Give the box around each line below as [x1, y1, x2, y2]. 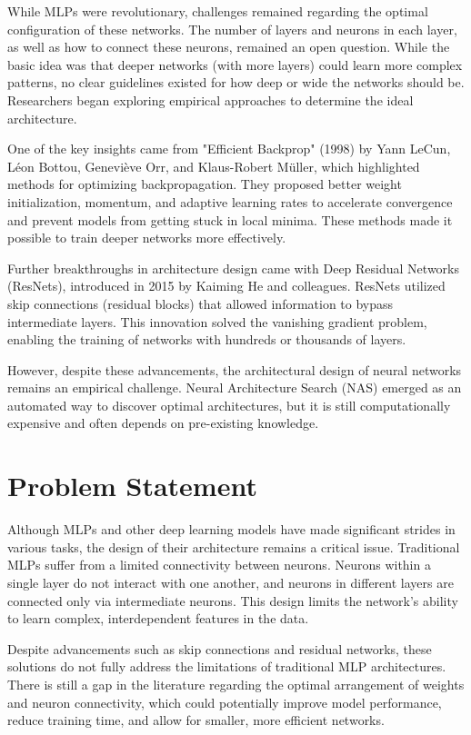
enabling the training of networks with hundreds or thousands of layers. [7, 330, 406, 349]
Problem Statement [7, 467, 257, 504]
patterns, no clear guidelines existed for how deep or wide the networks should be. [7, 73, 465, 92]
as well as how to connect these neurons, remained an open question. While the [7, 37, 450, 56]
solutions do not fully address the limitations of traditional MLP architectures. [7, 657, 446, 676]
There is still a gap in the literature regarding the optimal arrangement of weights [7, 674, 465, 693]
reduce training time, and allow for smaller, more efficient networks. [7, 710, 385, 730]
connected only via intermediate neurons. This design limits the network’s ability [7, 591, 458, 610]
